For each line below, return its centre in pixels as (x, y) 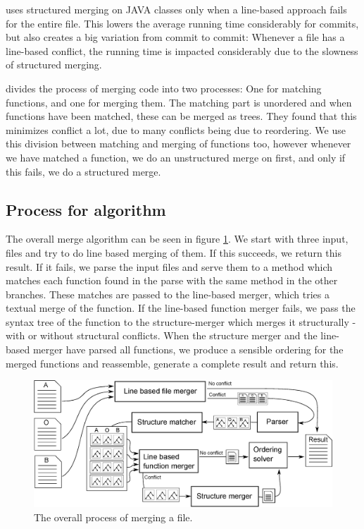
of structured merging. (54, 65)
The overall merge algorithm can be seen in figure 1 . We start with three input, (177, 239)
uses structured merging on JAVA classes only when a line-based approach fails (176, 9)
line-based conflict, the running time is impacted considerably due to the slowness (182, 50)
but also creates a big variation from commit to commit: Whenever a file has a (175, 37)
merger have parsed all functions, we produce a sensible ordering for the (188, 349)
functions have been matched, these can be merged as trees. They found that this (181, 116)
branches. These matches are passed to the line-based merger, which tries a (168, 294)
